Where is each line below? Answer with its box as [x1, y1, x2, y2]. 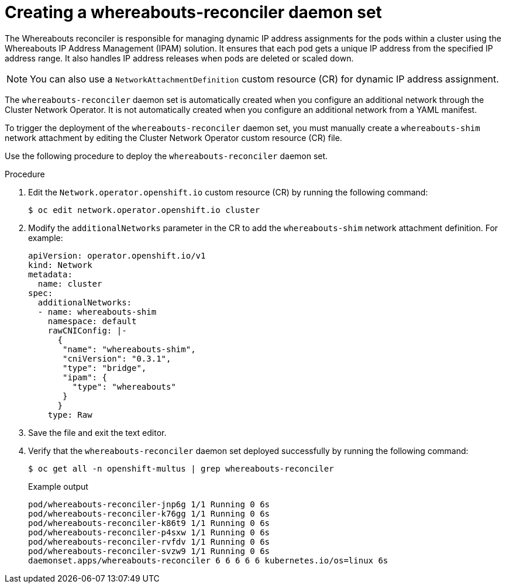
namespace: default [47, 316, 137, 326]
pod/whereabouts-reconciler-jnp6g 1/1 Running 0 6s [28, 499, 270, 509]
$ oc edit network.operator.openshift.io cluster [28, 205, 260, 215]
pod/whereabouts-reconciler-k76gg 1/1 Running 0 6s [28, 508, 270, 518]
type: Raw [47, 410, 92, 419]
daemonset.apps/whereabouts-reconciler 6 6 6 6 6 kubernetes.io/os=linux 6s [28, 555, 388, 565]
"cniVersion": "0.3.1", [63, 353, 171, 363]
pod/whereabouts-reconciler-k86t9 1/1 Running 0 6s [28, 518, 270, 528]
